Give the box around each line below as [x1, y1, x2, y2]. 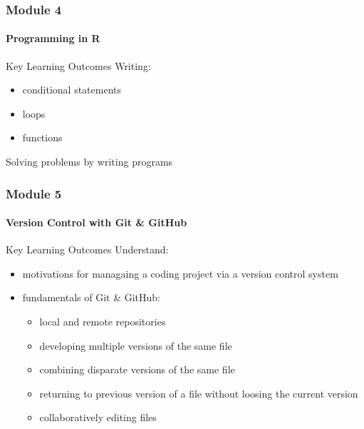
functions [22, 130, 63, 145]
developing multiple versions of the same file [39, 338, 232, 353]
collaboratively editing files [39, 410, 157, 425]
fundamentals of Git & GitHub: [22, 290, 160, 305]
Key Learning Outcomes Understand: [6, 242, 169, 257]
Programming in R [6, 31, 100, 46]
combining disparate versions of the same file [39, 362, 235, 377]
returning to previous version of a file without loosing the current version [39, 385, 358, 400]
